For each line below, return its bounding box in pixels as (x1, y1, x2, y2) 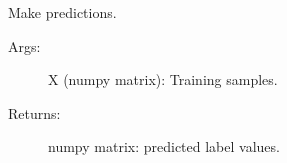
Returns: (8, 102, 61, 123)
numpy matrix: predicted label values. (48, 136, 280, 157)
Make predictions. (8, 2, 117, 22)
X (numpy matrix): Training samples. (48, 69, 278, 90)
